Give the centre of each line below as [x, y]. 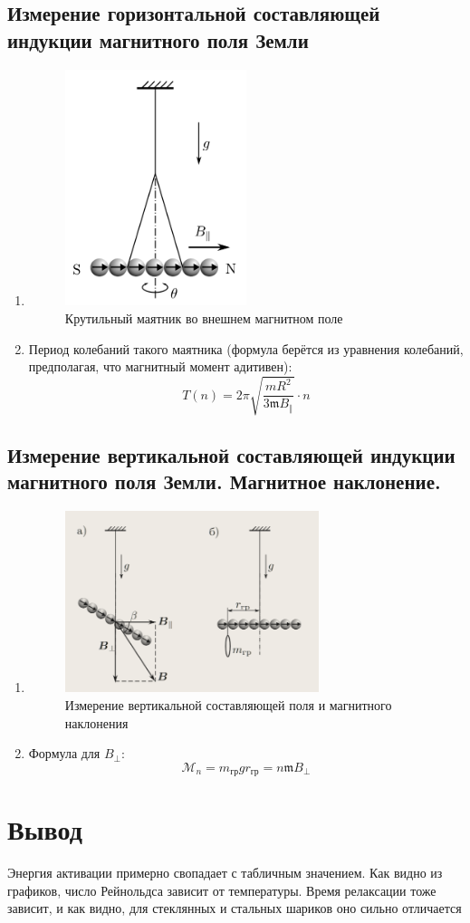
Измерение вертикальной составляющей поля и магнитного [228, 704]
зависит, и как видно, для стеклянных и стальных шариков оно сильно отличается [235, 908]
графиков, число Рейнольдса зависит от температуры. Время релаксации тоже [222, 890]
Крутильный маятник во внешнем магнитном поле [204, 317]
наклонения [96, 722]
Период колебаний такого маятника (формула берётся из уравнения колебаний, [246, 348]
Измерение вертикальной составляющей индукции [231, 454]
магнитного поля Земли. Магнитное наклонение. [224, 481]
